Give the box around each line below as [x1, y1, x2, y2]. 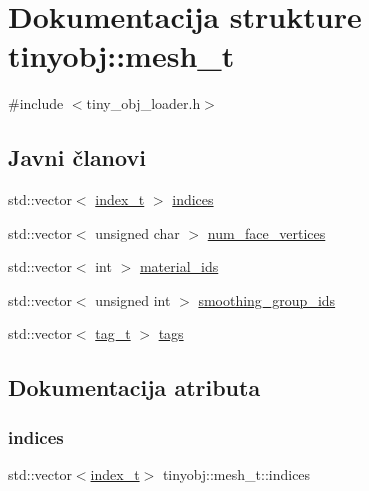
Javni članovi [8, 142, 146, 173]
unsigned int [95, 289, 171, 310]
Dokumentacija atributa [8, 372, 261, 403]
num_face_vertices [207, 222, 326, 243]
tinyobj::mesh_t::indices [162, 464, 311, 485]
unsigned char [95, 222, 180, 243]
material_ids [139, 256, 219, 277]
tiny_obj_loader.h [86, 93, 201, 114]
